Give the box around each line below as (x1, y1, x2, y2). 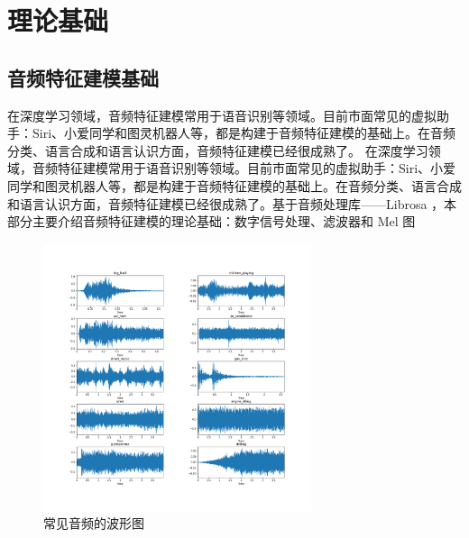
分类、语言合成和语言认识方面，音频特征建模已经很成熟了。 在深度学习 (7, 141, 428, 160)
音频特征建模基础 (7, 63, 159, 91)
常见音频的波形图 (43, 514, 144, 533)
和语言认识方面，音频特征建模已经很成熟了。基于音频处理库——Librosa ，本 (7, 194, 457, 213)
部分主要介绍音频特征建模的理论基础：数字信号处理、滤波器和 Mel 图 (7, 212, 416, 231)
